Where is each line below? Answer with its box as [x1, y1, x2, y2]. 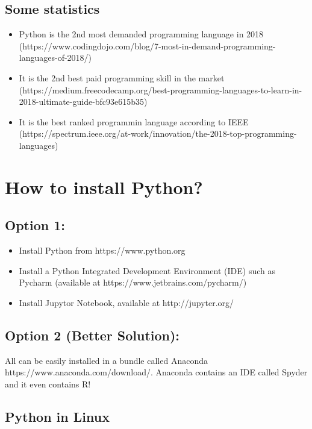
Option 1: [5, 216, 65, 234]
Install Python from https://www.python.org [19, 244, 186, 257]
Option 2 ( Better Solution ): [5, 325, 180, 344]
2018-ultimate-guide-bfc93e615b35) [19, 95, 148, 108]
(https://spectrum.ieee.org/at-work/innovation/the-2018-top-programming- [19, 127, 297, 140]
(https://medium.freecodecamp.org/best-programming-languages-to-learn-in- [19, 83, 302, 96]
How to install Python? [5, 174, 203, 199]
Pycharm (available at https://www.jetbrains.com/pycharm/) [19, 276, 247, 289]
